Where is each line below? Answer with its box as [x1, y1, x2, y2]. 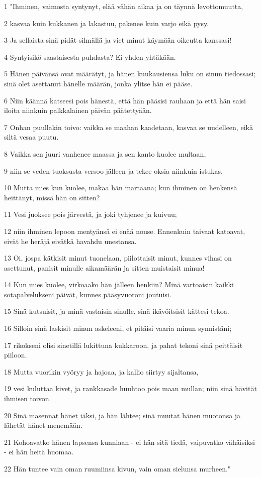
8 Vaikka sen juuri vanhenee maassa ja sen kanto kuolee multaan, [4, 148, 206, 159]
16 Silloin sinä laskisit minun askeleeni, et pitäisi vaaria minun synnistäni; [4, 323, 232, 333]
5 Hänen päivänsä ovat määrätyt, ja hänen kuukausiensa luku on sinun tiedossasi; [4, 68, 256, 79]
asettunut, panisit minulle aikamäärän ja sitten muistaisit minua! [4, 262, 205, 273]
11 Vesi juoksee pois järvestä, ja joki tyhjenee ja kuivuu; [4, 209, 177, 219]
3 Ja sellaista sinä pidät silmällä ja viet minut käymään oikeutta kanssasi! [4, 35, 232, 45]
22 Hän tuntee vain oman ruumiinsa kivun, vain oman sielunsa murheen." [4, 463, 231, 473]
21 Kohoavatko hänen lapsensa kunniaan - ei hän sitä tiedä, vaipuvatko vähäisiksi [4, 436, 255, 447]
